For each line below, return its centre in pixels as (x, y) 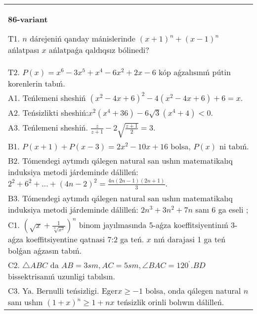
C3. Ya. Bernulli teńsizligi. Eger (63, 290)
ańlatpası (24, 50)
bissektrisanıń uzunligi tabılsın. (62, 276)
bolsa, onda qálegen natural (193, 290)
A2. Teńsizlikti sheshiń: (48, 112)
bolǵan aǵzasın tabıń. (45, 250)
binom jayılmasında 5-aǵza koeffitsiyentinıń (153, 224)
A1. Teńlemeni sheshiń (47, 98)
